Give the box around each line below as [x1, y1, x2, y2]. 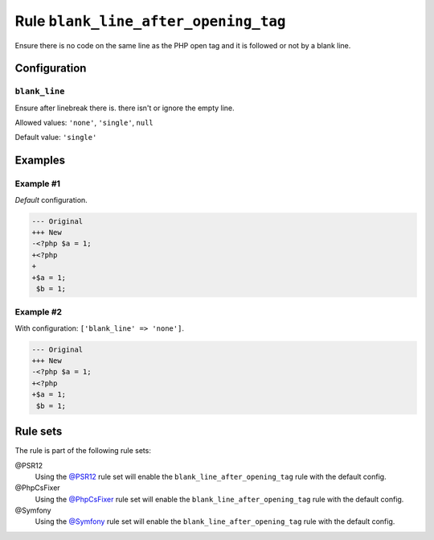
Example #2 [14, 307, 63, 318]
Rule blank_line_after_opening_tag [14, 12, 286, 30]
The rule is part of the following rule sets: [14, 446, 152, 455]
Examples [14, 154, 66, 167]
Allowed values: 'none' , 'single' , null [14, 117, 154, 128]
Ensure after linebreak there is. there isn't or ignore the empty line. [14, 103, 235, 113]
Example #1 [14, 178, 60, 189]
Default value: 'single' [14, 133, 97, 142]
